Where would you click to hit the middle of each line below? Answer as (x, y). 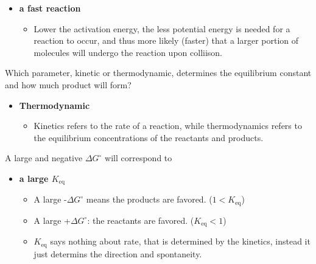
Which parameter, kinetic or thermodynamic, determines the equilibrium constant (158, 73)
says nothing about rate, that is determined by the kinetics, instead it (180, 241)
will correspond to (139, 158)
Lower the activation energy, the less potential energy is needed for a (162, 28)
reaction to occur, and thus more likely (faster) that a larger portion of (166, 40)
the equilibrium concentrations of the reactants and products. (149, 137)
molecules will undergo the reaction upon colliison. (128, 52)
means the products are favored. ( (149, 199)
